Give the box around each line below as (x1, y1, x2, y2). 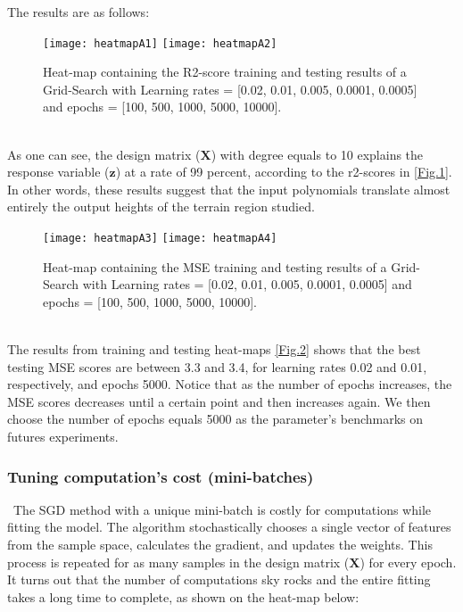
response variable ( (7, 162, 110, 181)
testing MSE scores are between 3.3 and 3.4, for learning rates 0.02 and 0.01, (7, 357, 427, 376)
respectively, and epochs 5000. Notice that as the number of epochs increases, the (7, 375, 452, 393)
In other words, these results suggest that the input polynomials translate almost (7, 179, 451, 198)
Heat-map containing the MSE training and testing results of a (43, 257, 387, 276)
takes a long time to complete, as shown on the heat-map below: (7, 587, 360, 606)
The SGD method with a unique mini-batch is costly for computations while (12, 500, 432, 518)
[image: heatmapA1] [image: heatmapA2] (43, 37, 277, 50)
